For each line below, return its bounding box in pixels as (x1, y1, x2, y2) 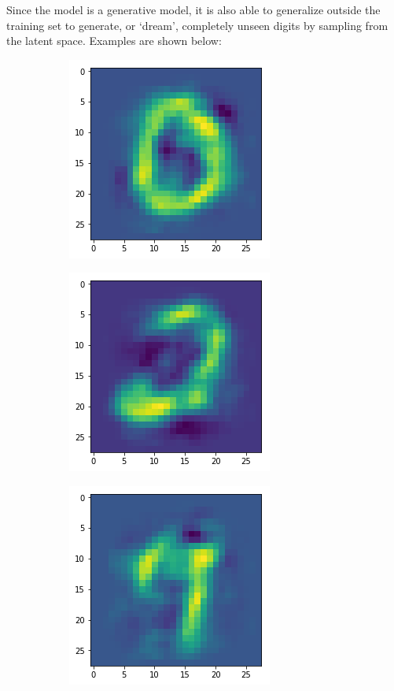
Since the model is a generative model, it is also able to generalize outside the (6, 2, 381, 17)
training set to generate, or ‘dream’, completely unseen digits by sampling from (6, 17, 388, 33)
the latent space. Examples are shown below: (6, 32, 222, 49)
